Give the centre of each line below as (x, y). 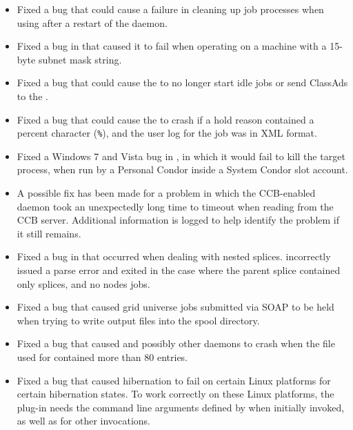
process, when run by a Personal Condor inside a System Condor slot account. (182, 169)
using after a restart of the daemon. (92, 22)
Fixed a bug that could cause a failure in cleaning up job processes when (170, 9)
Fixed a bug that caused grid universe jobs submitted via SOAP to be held (175, 307)
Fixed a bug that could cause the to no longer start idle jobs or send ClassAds (182, 82)
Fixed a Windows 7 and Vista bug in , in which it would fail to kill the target (181, 156)
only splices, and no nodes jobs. (83, 283)
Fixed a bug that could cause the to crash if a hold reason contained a (165, 119)
